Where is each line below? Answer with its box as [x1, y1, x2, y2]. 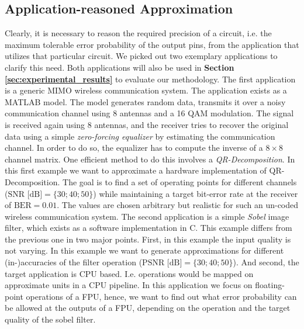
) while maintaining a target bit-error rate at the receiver [93, 187, 298, 199]
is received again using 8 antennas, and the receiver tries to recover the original [5, 118, 289, 130]
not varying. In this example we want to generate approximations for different [5, 244, 284, 257]
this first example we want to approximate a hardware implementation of [5, 164, 267, 176]
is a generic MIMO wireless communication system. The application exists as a [5, 84, 287, 96]
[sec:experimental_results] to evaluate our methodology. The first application [5, 72, 296, 85]
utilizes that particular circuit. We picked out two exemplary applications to [5, 50, 278, 62]
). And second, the [233, 256, 299, 268]
